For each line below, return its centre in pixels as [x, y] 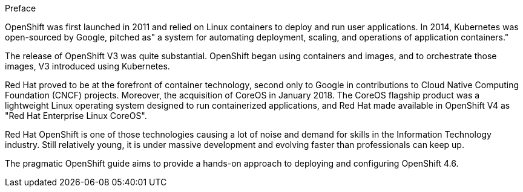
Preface [21, 8]
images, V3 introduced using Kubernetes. [87, 66]
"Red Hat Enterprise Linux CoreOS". [76, 116]
